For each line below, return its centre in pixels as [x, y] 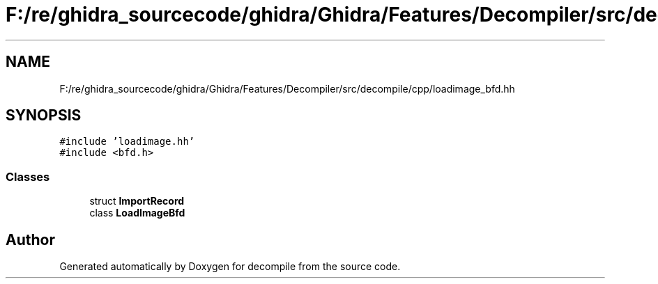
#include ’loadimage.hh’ [127, 142]
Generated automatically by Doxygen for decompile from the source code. [230, 267]
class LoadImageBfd [137, 213]
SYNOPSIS [44, 116]
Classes [28, 176]
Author [30, 239]
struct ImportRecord [137, 201]
